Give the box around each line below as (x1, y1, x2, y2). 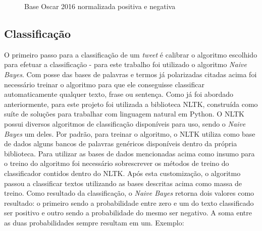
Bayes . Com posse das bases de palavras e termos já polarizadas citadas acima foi (4, 69, 257, 79)
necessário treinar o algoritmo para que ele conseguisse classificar (4, 79, 204, 89)
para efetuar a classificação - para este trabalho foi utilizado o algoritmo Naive (4, 59, 247, 70)
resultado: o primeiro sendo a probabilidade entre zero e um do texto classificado (4, 197, 254, 208)
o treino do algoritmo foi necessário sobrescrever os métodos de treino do (4, 158, 229, 168)
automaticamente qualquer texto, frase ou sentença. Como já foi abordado (4, 89, 234, 99)
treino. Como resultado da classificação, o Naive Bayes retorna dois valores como (4, 188, 254, 198)
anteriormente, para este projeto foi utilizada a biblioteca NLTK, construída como (4, 98, 258, 109)
